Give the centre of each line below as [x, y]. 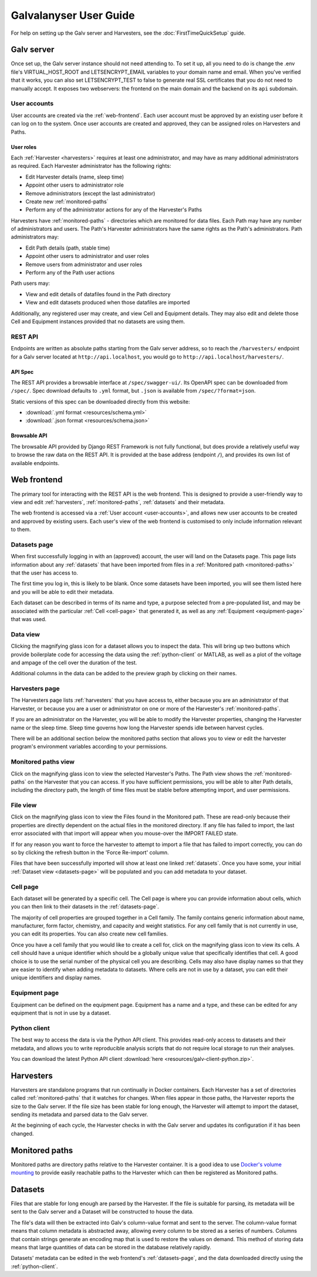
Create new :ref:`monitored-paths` [67, 201]
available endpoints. [35, 463]
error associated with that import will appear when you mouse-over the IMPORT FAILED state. [124, 834]
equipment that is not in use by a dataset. [61, 1013]
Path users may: [30, 283]
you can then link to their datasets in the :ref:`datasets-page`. [85, 907]
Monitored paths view [43, 762]
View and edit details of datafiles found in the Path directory [98, 294]
